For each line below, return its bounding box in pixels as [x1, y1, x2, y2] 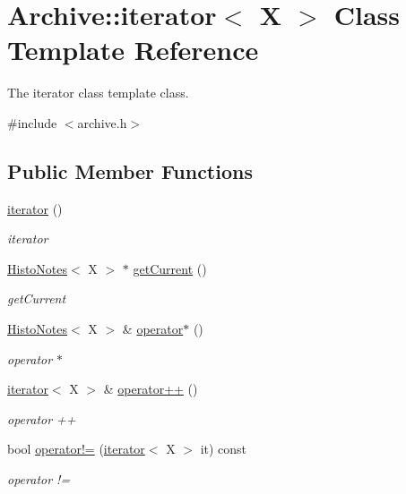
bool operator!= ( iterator [7, 439, 145, 458]
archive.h [77, 113, 127, 132]
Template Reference [7, 31, 259, 68]
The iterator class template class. [7, 83, 189, 102]
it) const [200, 439, 247, 458]
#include [7, 113, 57, 132]
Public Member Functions [7, 157, 253, 184]
